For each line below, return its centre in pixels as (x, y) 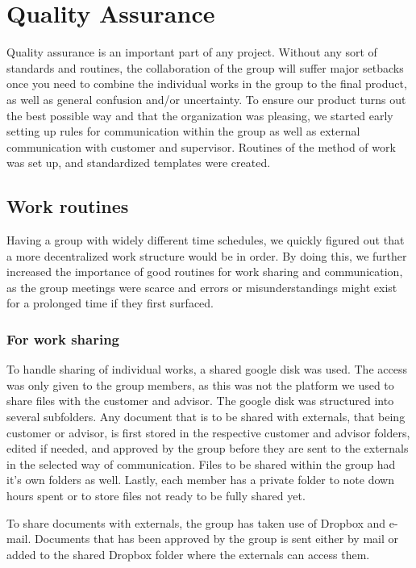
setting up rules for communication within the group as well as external (183, 131)
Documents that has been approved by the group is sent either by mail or (216, 539)
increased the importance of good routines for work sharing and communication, (205, 271)
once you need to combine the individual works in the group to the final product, (207, 84)
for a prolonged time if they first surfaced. (110, 303)
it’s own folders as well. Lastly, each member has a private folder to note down (200, 480)
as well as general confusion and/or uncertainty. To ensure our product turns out (206, 99)
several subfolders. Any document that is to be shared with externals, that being (206, 417)
